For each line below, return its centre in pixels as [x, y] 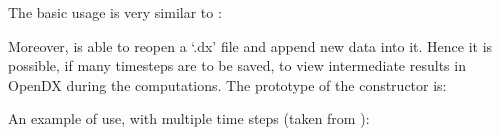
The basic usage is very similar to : [115, 12]
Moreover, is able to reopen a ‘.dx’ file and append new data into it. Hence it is [250, 45]
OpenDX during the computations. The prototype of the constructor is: [227, 84]
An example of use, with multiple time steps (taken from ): [189, 118]
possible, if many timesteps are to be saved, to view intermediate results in [237, 65]
